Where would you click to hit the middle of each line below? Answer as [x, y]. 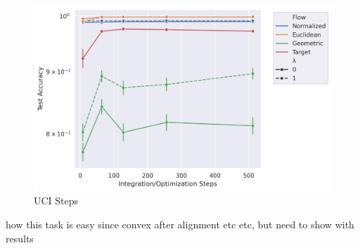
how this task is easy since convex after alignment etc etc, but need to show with [180, 224]
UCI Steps [56, 201]
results [20, 238]
